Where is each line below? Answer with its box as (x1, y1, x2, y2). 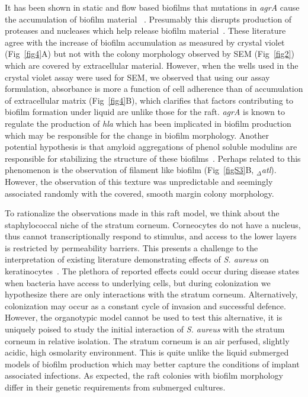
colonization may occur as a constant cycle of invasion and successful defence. (5, 299, 286, 312)
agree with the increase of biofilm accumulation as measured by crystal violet (5, 36, 285, 48)
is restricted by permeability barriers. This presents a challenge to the (5, 241, 258, 254)
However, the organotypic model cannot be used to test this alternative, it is (5, 311, 283, 324)
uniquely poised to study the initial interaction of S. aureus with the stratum (5, 323, 285, 335)
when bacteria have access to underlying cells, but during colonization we (5, 276, 271, 289)
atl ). (261, 164, 277, 176)
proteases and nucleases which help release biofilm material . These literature (5, 24, 286, 37)
